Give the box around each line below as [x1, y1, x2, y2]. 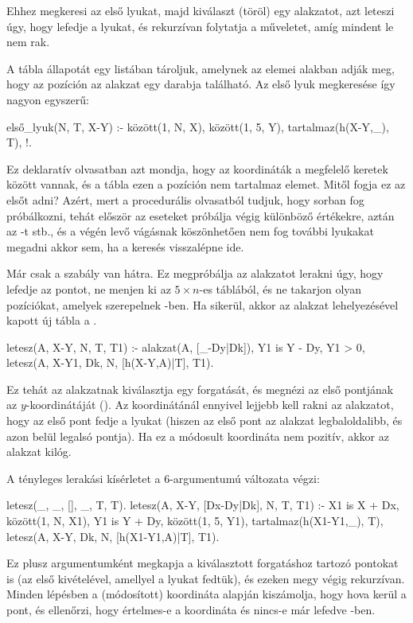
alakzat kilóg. [6, 443, 72, 460]
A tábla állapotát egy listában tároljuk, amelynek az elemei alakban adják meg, [6, 60, 395, 76]
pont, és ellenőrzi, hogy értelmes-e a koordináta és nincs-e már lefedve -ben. [6, 602, 376, 617]
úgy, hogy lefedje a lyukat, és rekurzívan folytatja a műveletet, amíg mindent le [6, 18, 394, 34]
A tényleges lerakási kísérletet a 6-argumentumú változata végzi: [6, 469, 320, 486]
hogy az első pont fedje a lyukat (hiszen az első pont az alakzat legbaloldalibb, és [6, 412, 403, 429]
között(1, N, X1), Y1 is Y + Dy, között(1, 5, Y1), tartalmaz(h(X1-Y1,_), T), [6, 512, 384, 529]
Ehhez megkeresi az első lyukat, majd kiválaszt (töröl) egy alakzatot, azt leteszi [6, 2, 395, 18]
